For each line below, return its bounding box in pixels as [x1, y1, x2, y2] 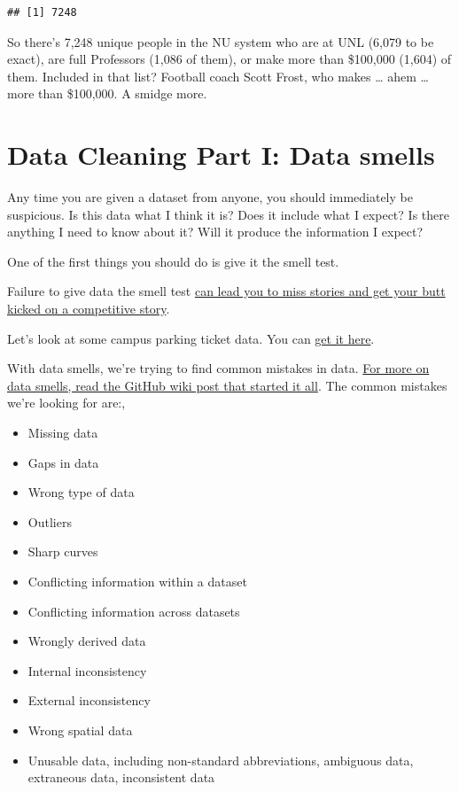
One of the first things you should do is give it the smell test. [7, 252, 339, 270]
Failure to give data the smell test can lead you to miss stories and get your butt [7, 282, 446, 300]
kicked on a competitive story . [7, 299, 170, 318]
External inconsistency [27, 691, 151, 710]
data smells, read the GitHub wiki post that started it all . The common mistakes [7, 376, 447, 394]
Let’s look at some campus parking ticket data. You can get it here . [7, 329, 375, 347]
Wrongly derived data [27, 632, 146, 650]
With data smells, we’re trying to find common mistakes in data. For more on [7, 359, 430, 377]
